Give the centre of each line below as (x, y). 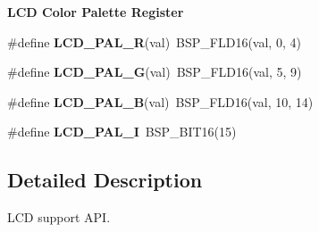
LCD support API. (59, 217)
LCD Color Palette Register (96, 12)
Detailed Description (105, 180)
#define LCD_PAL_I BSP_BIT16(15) (122, 132)
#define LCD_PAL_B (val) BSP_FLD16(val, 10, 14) (160, 101)
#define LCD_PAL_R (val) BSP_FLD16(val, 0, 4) (154, 41)
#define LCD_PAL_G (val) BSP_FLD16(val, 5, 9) (155, 72)
